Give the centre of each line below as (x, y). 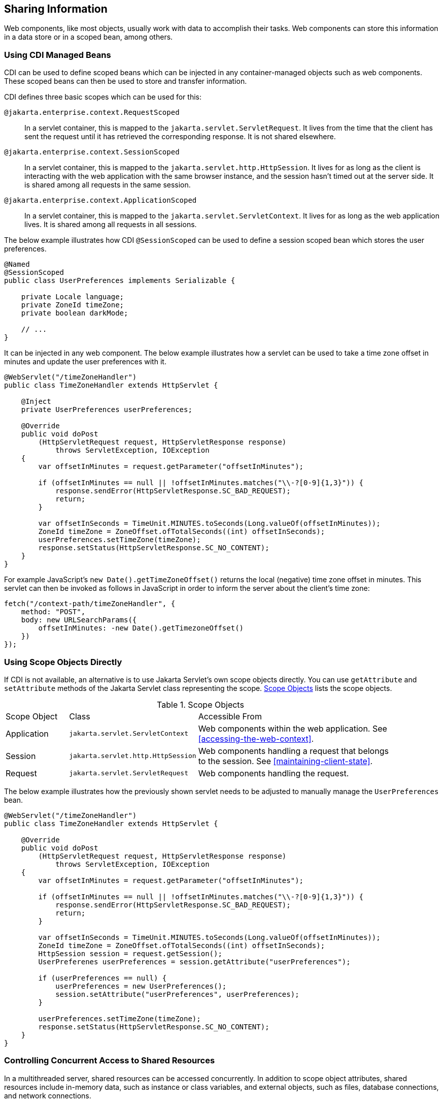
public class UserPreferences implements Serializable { (120, 281)
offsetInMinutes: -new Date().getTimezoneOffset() (141, 628)
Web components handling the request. (274, 773)
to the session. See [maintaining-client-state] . (285, 761)
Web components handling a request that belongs (293, 751)
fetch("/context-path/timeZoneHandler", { (90, 604)
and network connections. (48, 1095)
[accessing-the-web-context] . (256, 738)
